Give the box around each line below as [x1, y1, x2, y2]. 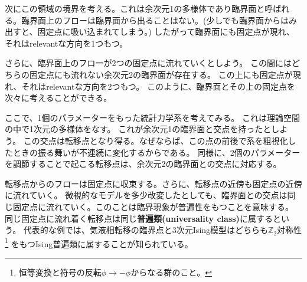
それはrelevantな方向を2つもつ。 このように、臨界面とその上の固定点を [21, 80, 296, 92]
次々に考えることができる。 [5, 91, 112, 104]
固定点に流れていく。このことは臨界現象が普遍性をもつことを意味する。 [12, 200, 294, 212]
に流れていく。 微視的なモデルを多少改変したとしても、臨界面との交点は [5, 189, 288, 201]
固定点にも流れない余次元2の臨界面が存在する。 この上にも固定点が [29, 68, 293, 80]
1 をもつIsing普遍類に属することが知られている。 [5, 235, 193, 250]
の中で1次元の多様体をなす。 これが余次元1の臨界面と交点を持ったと [5, 123, 272, 135]
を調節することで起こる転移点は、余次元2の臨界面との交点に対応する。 [5, 158, 282, 170]
